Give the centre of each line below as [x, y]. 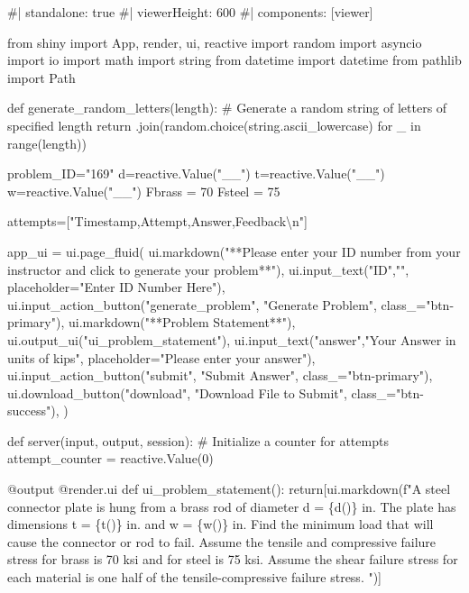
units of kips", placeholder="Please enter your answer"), [161, 357]
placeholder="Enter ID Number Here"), [116, 287]
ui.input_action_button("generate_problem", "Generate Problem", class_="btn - [231, 304]
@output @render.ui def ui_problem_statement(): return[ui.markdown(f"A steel [229, 489]
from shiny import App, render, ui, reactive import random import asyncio [215, 42]
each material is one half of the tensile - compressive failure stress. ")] [195, 577]
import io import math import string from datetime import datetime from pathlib [234, 60]
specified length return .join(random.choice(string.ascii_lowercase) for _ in [214, 125]
